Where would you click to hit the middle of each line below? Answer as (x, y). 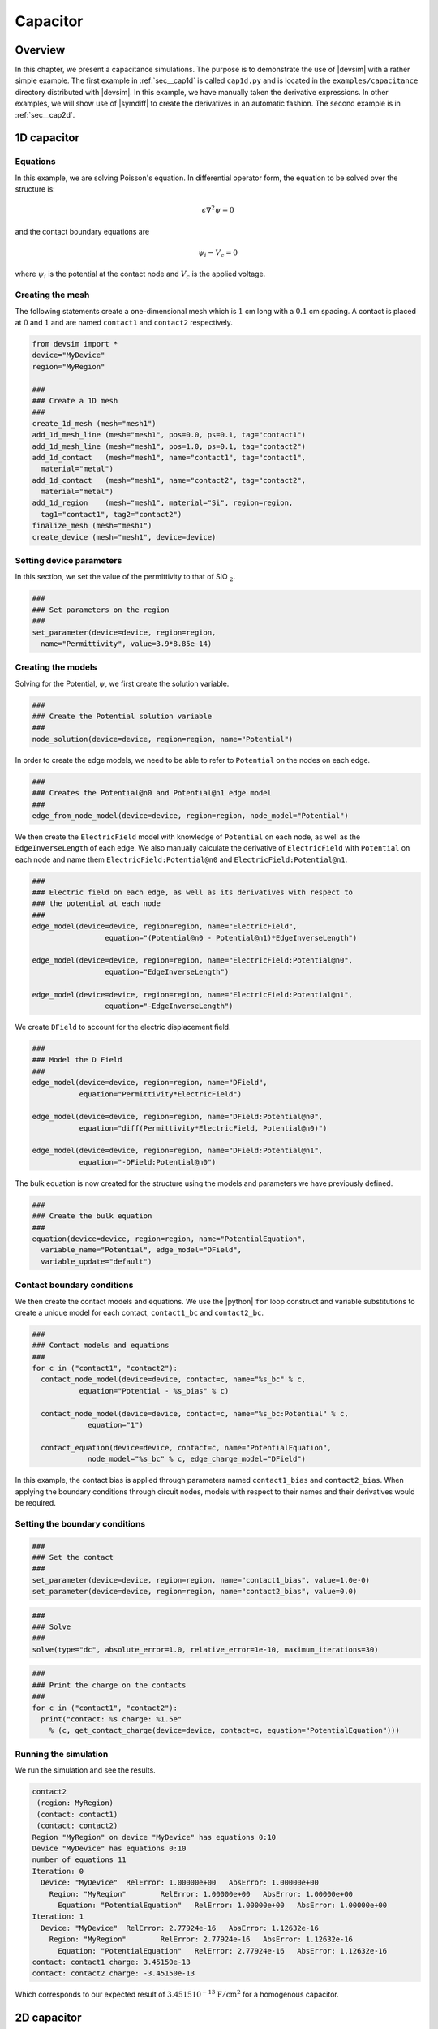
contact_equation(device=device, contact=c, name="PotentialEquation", (186, 1447)
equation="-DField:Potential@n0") (148, 1162)
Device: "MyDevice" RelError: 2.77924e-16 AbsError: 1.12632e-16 (180, 1928)
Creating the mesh (52, 295)
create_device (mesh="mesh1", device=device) (124, 537)
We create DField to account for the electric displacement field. (123, 1027)
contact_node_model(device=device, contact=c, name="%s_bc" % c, (174, 1379)
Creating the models (56, 667)
